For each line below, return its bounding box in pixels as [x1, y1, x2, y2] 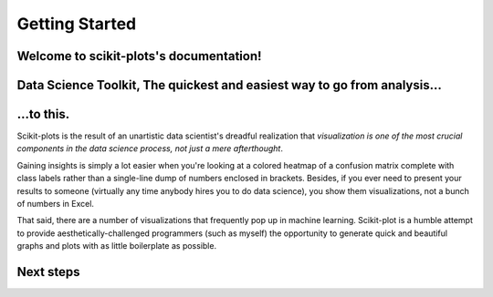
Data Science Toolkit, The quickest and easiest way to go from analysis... [16, 77, 442, 93]
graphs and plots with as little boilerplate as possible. [16, 241, 217, 251]
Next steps [16, 264, 80, 280]
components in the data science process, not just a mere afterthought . [16, 143, 283, 154]
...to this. [16, 107, 70, 122]
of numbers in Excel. [16, 199, 95, 210]
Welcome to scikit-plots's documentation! [16, 48, 262, 64]
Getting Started [16, 14, 137, 34]
